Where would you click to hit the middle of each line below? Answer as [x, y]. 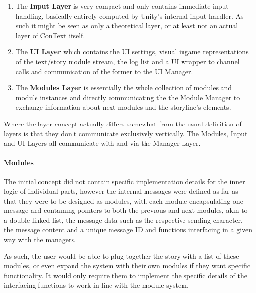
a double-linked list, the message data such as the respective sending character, [123, 220]
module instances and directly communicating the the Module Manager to [128, 97]
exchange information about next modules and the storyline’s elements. [123, 107]
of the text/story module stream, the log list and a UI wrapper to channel [128, 61]
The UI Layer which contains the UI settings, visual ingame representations [132, 52]
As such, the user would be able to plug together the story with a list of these [122, 256]
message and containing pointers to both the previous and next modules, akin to [126, 210]
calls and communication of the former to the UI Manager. [104, 71]
